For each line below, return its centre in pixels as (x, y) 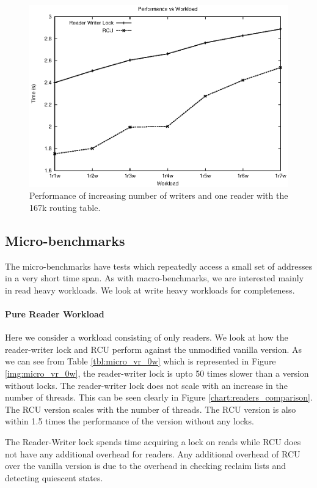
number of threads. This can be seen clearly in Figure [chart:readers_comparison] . (159, 397)
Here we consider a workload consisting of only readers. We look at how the (147, 337)
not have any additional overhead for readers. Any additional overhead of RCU (153, 453)
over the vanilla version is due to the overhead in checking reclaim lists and (146, 466)
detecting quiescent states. (54, 477)
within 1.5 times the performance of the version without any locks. (129, 421)
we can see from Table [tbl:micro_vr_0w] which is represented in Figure (140, 361)
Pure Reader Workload (55, 314)
